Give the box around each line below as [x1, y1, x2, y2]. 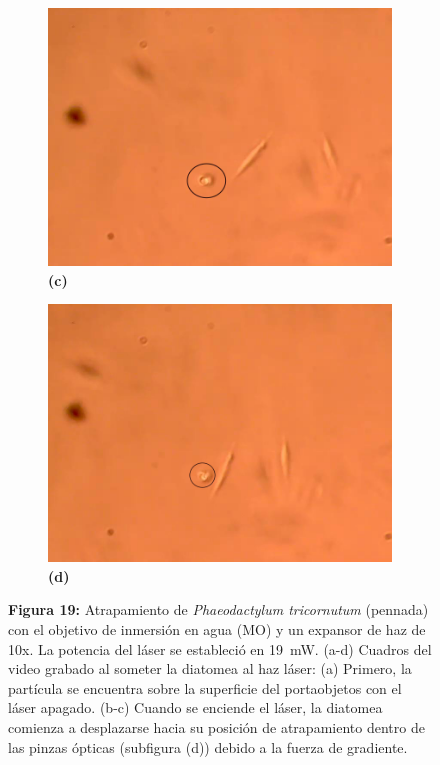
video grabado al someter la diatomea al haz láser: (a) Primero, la [8, 658, 412, 679]
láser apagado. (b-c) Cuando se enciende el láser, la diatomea [8, 697, 383, 718]
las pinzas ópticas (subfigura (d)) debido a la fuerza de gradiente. [8, 736, 408, 757]
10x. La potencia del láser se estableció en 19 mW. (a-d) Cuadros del [8, 638, 432, 659]
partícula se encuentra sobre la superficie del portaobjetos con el [8, 677, 402, 698]
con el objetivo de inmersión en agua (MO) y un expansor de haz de [8, 618, 426, 639]
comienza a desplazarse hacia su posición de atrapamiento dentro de [8, 716, 425, 737]
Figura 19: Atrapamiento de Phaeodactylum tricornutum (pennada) [8, 599, 429, 620]
